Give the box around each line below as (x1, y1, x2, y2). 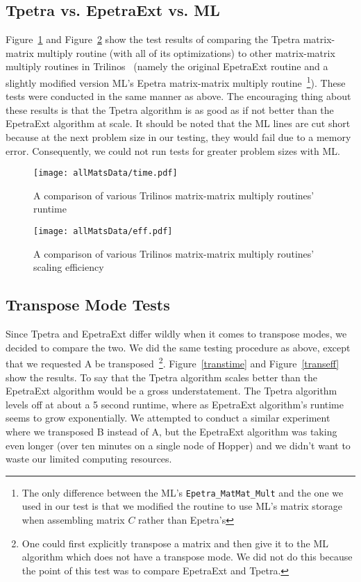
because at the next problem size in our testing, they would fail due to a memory (6, 130, 351, 144)
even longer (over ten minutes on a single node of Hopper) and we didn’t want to (6, 438, 351, 452)
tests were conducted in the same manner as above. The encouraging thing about (6, 89, 351, 103)
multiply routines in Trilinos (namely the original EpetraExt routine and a (6, 59, 328, 74)
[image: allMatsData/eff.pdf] (33, 226, 173, 237)
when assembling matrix (22, 512, 125, 526)
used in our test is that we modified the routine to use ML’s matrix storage (22, 499, 343, 513)
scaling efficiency (33, 260, 104, 274)
